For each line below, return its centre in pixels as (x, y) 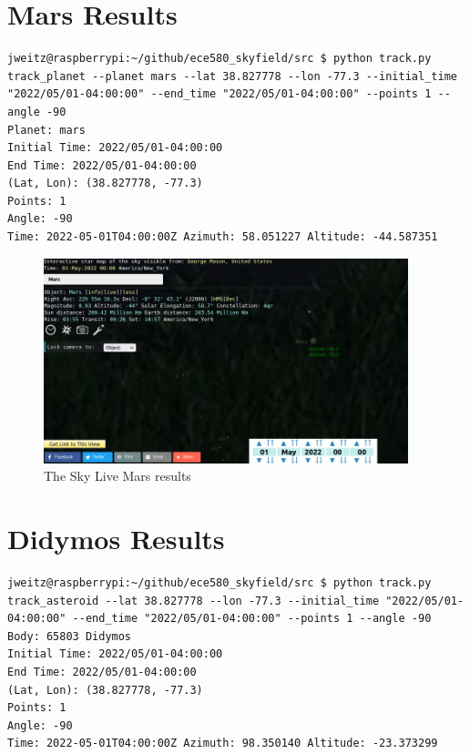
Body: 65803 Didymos (70, 636)
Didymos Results (116, 539)
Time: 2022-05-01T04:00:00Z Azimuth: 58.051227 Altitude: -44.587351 (223, 237)
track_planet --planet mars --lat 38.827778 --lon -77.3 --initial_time (232, 76)
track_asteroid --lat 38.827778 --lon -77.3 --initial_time (194, 601)
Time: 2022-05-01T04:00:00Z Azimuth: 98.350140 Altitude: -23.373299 (223, 744)
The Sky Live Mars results (117, 476)
